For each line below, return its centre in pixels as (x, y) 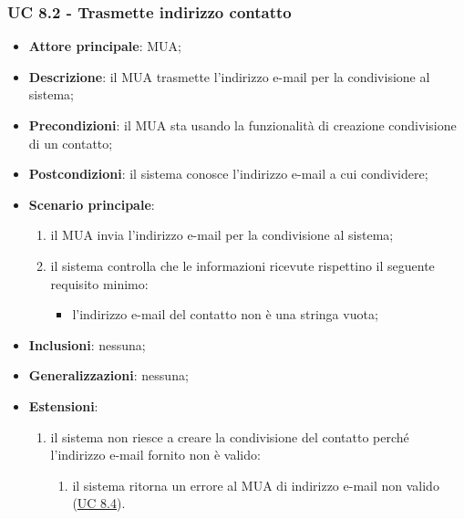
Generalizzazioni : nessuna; (108, 375)
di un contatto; (71, 143)
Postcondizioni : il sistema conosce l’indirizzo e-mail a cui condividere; (228, 174)
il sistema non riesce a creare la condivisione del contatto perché (230, 436)
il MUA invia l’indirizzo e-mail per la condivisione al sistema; (222, 235)
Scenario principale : (92, 204)
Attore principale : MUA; (105, 46)
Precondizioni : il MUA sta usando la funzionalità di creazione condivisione (242, 125)
